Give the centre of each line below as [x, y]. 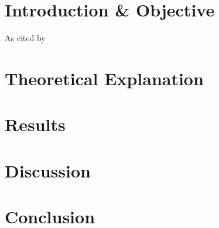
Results [35, 124]
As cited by [25, 38]
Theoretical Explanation [104, 78]
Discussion [48, 170]
